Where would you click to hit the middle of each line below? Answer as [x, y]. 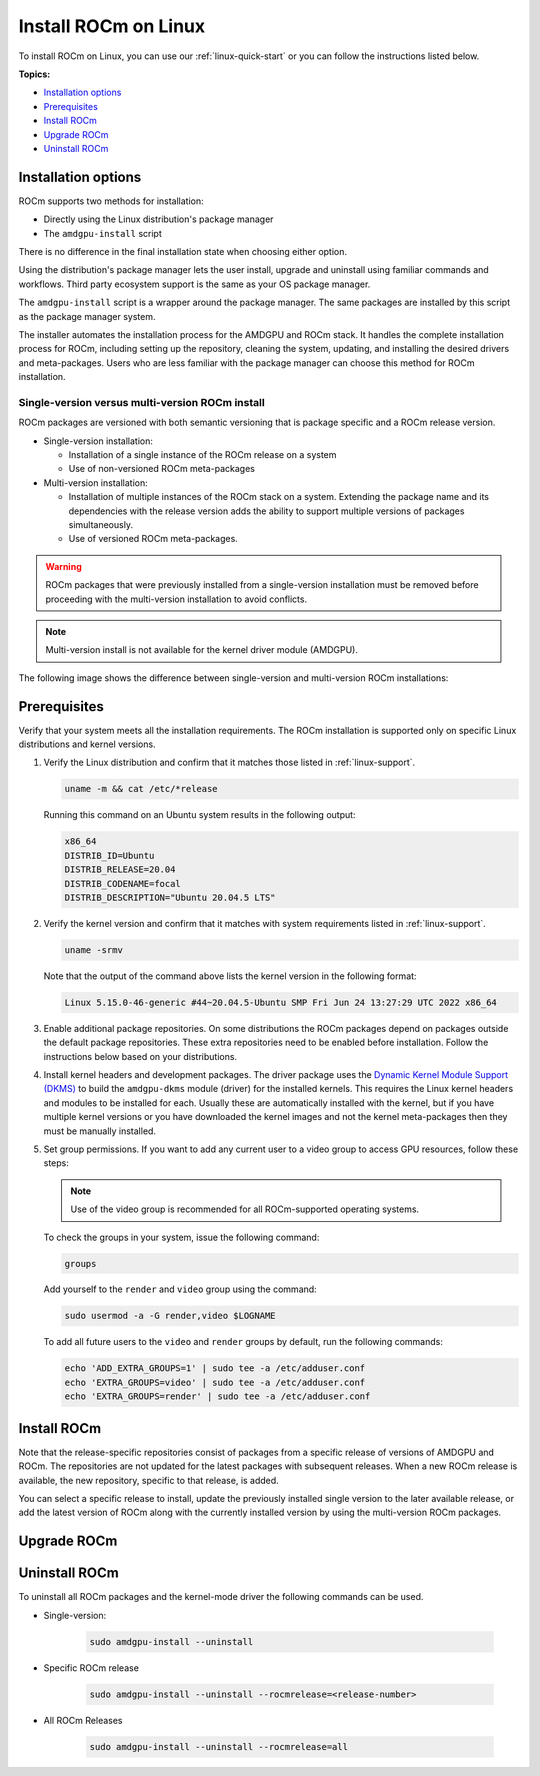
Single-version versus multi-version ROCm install [141, 402]
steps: [56, 1163]
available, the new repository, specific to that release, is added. [148, 1480]
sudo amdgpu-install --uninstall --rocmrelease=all [219, 1746]
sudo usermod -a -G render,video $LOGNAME [170, 1316]
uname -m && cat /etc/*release [141, 789]
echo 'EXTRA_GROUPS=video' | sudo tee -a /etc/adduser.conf [215, 1382]
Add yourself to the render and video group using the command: [180, 1289]
